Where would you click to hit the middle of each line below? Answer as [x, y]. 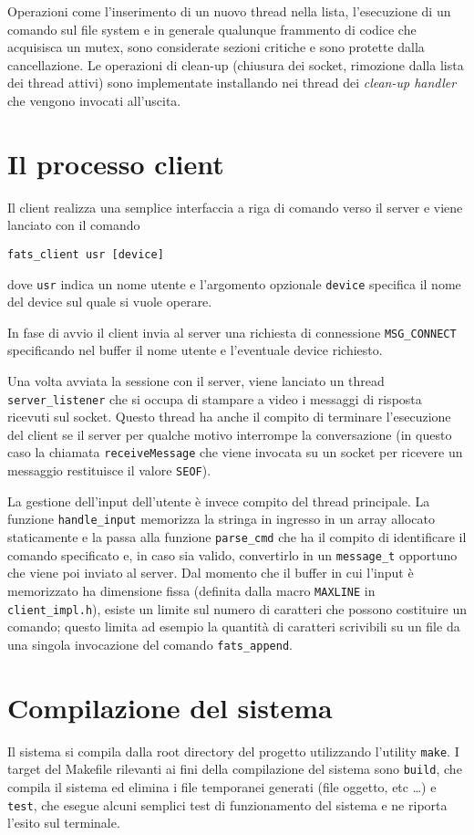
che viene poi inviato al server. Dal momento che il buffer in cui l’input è [211, 573]
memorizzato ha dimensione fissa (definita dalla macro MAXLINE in [191, 590]
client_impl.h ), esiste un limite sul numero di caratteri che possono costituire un [237, 608]
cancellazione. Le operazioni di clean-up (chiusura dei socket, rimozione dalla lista [236, 64]
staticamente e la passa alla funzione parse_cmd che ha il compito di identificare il [237, 537]
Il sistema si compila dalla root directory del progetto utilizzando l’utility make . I [233, 751]
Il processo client [116, 163]
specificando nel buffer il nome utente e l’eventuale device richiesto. [195, 350]
